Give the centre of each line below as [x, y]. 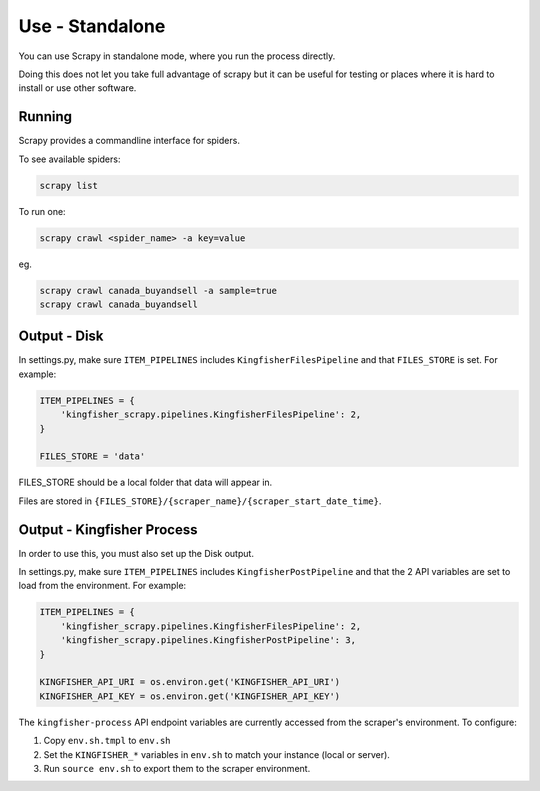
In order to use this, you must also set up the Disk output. [136, 553]
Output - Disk [61, 336]
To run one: [42, 211]
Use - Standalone [92, 26]
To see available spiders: [69, 159]
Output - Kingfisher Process [108, 529]
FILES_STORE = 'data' [92, 456]
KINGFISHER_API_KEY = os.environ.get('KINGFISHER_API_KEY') [190, 696]
